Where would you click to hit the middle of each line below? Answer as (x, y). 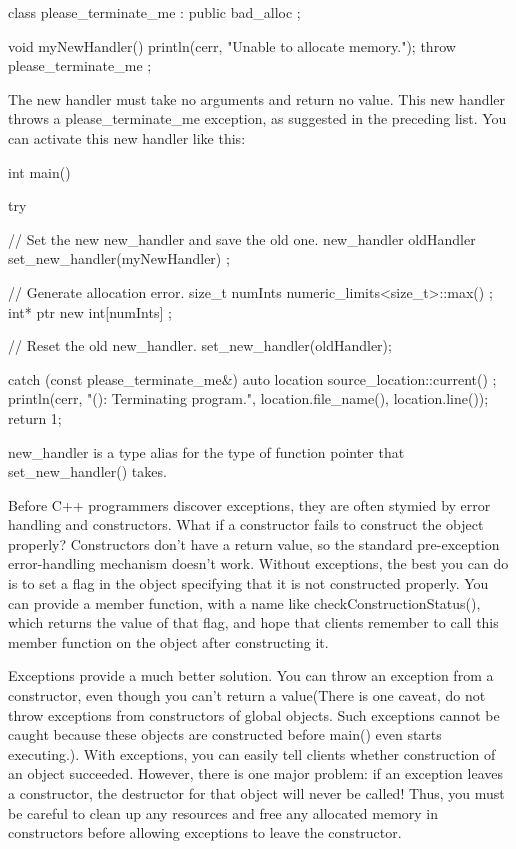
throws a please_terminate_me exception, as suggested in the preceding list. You (257, 118)
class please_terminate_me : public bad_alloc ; (154, 12)
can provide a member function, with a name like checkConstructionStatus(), (244, 602)
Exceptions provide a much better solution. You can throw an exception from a (251, 675)
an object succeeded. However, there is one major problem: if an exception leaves (255, 773)
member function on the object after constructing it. (168, 641)
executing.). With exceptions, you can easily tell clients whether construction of (252, 753)
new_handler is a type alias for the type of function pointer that (206, 451)
